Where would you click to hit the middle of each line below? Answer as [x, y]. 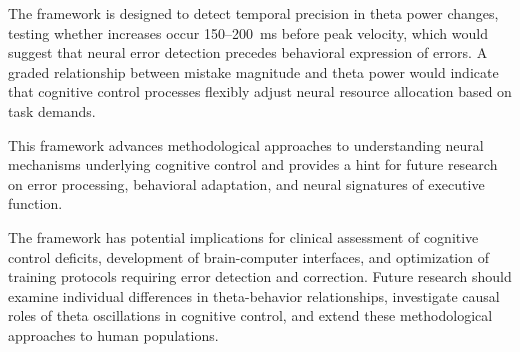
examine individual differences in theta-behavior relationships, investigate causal [254, 295]
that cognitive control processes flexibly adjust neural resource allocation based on [260, 91]
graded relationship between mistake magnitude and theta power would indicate [253, 71]
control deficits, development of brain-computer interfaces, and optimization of [248, 256]
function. [35, 203]
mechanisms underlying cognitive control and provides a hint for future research [253, 164]
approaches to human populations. [113, 334]
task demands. [52, 110]
